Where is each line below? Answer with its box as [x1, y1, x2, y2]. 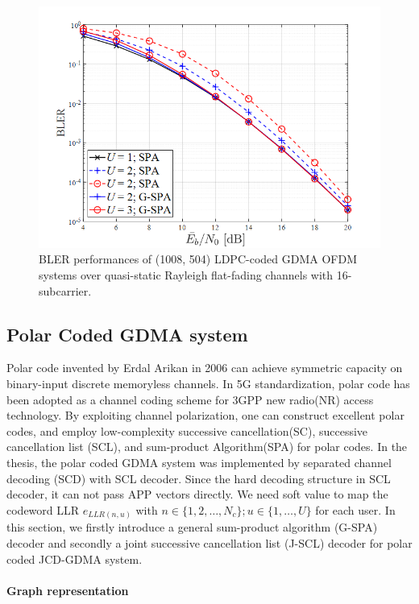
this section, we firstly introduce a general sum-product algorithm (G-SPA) [6, 519, 378, 536]
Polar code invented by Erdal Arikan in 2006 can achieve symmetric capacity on [6, 359, 403, 376]
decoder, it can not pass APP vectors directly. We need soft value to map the [6, 486, 388, 503]
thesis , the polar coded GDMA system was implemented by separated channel [6, 454, 392, 471]
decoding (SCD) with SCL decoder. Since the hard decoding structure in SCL [6, 470, 391, 486]
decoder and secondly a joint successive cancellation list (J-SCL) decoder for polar [6, 534, 413, 551]
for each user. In [315, 501, 396, 518]
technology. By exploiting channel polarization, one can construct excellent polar [6, 407, 404, 424]
